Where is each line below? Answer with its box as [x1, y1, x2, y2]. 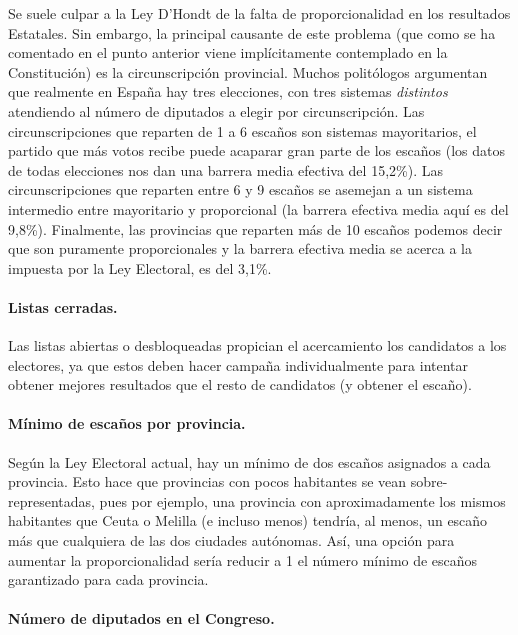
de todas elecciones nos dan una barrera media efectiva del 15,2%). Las [8, 159, 443, 180]
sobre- [410, 471, 448, 492]
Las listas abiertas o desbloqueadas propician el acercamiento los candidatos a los [8, 335, 507, 356]
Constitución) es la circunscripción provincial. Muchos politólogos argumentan [8, 61, 488, 82]
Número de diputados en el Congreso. [8, 608, 275, 629]
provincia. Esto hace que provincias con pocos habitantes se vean [8, 471, 407, 492]
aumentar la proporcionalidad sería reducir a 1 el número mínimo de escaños [8, 549, 478, 570]
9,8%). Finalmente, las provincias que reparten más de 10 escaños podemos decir [8, 218, 503, 239]
